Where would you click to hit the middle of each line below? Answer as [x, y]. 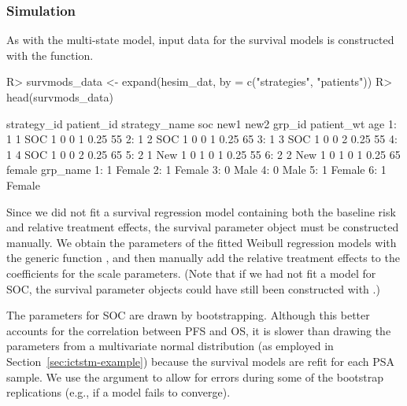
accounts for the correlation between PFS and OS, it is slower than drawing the [199, 330]
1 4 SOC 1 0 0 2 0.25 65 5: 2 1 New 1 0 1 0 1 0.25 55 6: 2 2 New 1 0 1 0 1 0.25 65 [203, 154]
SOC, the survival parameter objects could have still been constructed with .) [193, 288]
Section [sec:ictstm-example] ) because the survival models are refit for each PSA [201, 361]
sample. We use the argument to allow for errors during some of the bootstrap [195, 376]
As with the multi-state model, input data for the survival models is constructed [200, 40]
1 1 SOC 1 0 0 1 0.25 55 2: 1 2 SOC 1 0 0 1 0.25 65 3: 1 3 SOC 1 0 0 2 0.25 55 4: [202, 139]
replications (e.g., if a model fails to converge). [118, 392]
